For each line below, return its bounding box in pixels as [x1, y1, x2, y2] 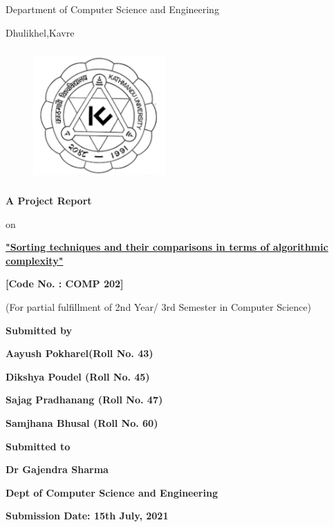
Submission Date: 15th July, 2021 [6, 508, 169, 523]
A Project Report [6, 193, 92, 207]
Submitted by [6, 323, 72, 337]
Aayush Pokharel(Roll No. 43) [6, 346, 154, 361]
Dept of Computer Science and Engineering [6, 485, 218, 499]
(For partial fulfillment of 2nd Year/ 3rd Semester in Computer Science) [6, 299, 311, 314]
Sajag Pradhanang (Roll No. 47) [6, 392, 163, 407]
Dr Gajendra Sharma [6, 462, 109, 477]
